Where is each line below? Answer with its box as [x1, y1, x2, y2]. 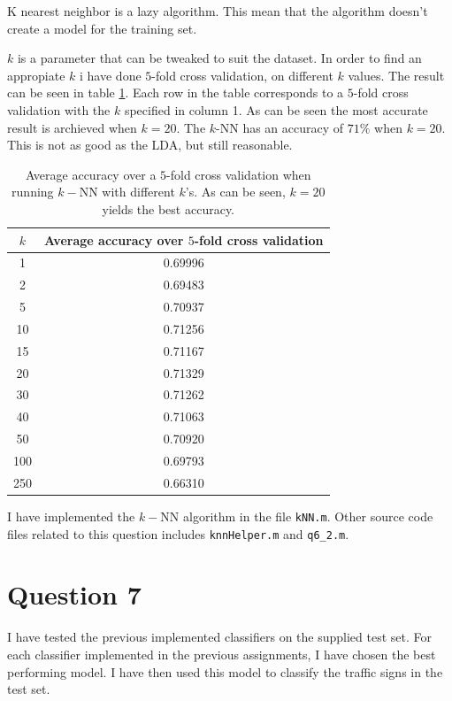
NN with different [79, 182, 175, 201]
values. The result [348, 65, 445, 84]
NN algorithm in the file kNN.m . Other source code [160, 506, 433, 525]
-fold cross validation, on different [151, 65, 333, 84]
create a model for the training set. [7, 19, 197, 37]
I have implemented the [7, 506, 135, 525]
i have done [80, 65, 142, 84]
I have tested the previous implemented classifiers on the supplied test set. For [7, 628, 432, 646]
